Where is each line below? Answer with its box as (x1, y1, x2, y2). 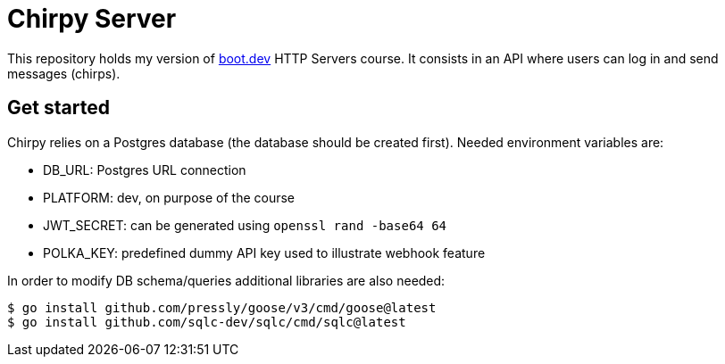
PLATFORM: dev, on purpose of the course (43, 189, 296, 205)
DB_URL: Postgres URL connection (43, 161, 246, 178)
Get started (7, 96, 110, 120)
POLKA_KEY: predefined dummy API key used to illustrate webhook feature (43, 244, 486, 261)
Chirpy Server (7, 4, 177, 34)
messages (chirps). (7, 65, 121, 81)
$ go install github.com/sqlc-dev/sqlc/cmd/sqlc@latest (7, 314, 406, 329)
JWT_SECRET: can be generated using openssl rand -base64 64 (43, 217, 447, 233)
